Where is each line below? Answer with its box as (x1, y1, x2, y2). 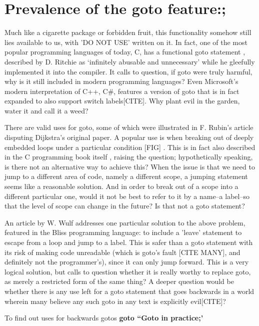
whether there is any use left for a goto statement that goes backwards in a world (4, 285, 254, 296)
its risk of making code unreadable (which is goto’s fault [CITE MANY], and (4, 246, 240, 257)
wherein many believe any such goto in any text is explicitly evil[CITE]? (4, 295, 226, 306)
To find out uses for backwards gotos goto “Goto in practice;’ (4, 312, 203, 323)
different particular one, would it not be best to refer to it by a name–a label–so (4, 190, 249, 201)
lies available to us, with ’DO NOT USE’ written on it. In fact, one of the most (4, 36, 247, 47)
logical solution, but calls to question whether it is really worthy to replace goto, (4, 266, 251, 276)
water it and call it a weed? (4, 105, 88, 115)
